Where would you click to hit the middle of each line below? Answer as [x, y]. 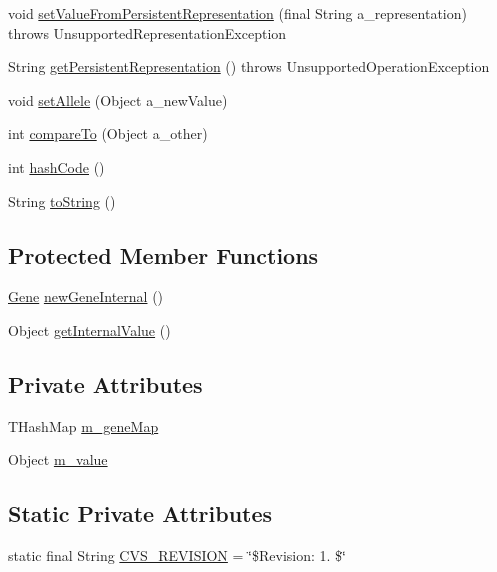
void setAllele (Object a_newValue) [118, 99]
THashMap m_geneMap [83, 425]
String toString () [62, 200]
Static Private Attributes [140, 513]
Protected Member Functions [163, 254]
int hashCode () [56, 166]
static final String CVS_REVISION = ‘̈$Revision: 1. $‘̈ [177, 555]
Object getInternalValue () [89, 329]
